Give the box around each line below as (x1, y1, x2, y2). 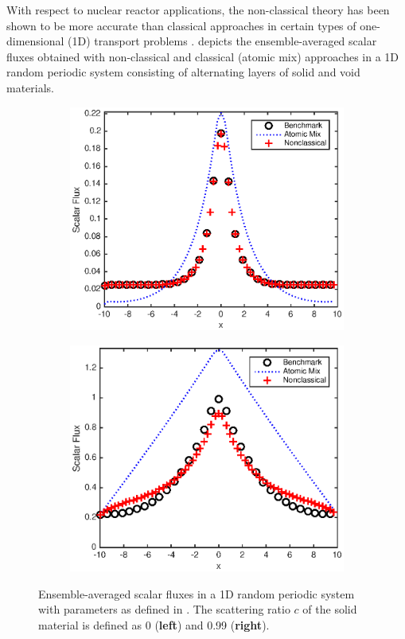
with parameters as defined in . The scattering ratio (38, 601, 290, 618)
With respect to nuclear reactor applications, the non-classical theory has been (6, 2, 390, 18)
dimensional (6, 33, 64, 49)
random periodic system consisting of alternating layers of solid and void (6, 64, 360, 80)
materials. (6, 79, 55, 95)
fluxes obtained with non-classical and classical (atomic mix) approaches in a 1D (6, 48, 399, 64)
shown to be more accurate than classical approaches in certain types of (6, 17, 356, 33)
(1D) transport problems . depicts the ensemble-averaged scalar (68, 33, 377, 49)
